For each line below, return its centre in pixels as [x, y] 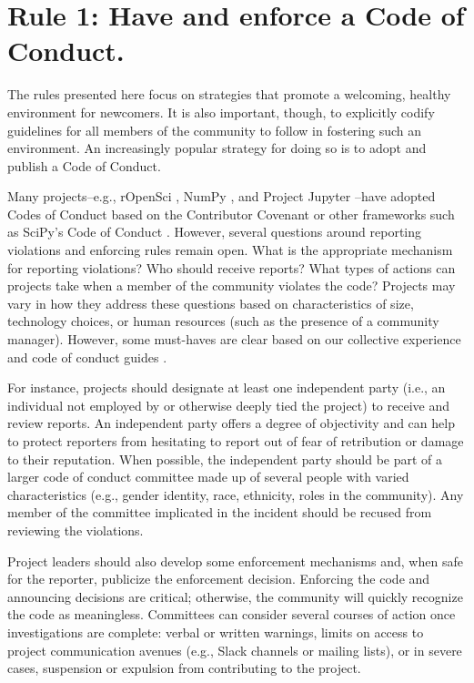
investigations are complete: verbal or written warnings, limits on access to [216, 632]
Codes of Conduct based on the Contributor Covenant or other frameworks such [231, 214]
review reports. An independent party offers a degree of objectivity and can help [231, 423]
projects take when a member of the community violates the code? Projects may [232, 285]
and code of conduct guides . [87, 357]
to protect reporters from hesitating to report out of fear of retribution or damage [236, 441]
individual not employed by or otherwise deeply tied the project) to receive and [228, 405]
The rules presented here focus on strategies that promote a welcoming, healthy [229, 94]
